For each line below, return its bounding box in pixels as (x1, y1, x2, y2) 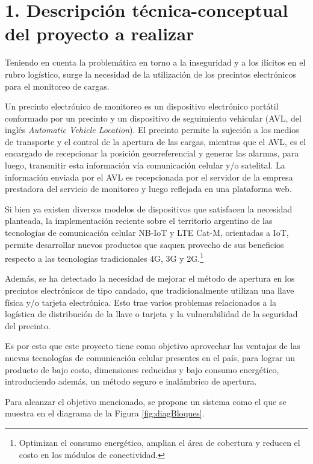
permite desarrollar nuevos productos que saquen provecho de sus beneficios (5, 238, 284, 250)
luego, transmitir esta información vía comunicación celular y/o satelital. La (5, 159, 285, 172)
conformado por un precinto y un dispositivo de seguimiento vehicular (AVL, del (5, 111, 302, 124)
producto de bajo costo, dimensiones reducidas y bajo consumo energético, (5, 363, 279, 376)
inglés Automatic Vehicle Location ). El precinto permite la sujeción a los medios (5, 123, 299, 136)
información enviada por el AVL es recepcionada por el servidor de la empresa (5, 170, 293, 183)
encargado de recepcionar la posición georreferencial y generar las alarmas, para (5, 147, 299, 159)
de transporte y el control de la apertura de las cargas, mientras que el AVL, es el (5, 135, 306, 147)
